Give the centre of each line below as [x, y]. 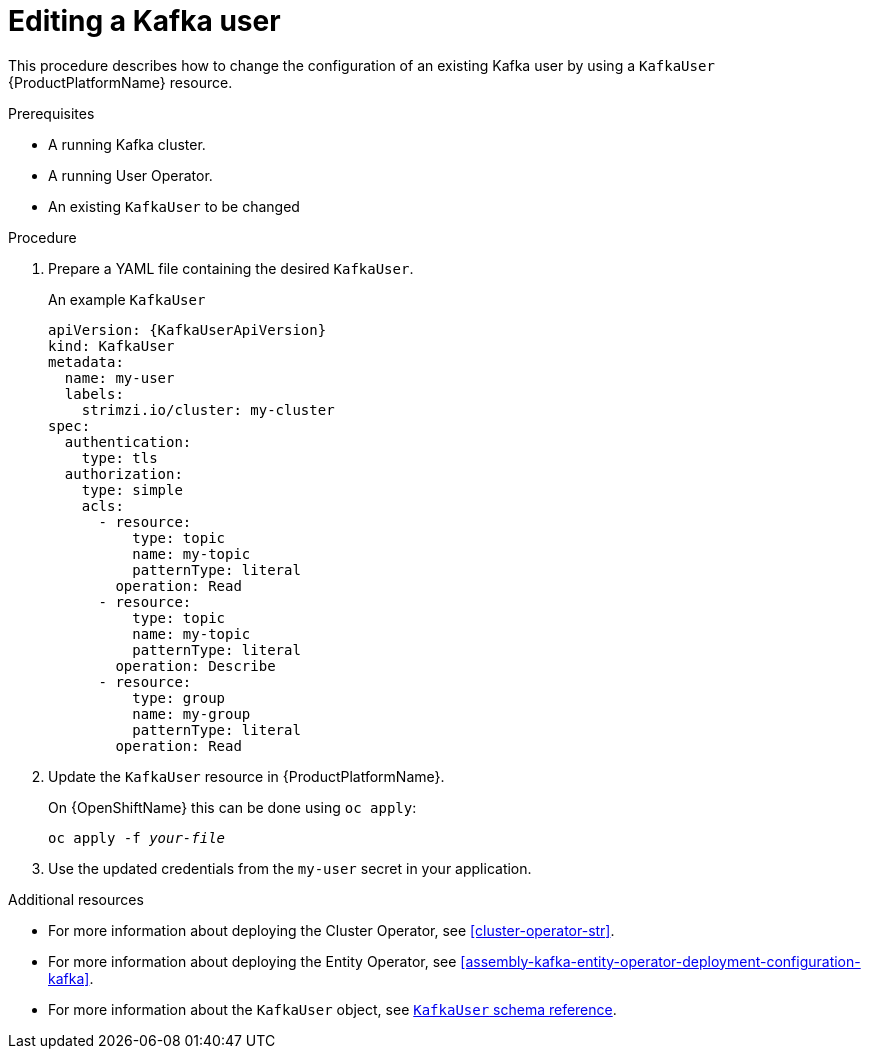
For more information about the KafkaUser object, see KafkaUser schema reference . [332, 1009]
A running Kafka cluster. [127, 144]
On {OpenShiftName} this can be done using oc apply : [232, 807]
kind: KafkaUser [111, 345]
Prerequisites [51, 113]
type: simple [132, 489]
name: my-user [119, 377]
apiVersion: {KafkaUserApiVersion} [187, 329]
